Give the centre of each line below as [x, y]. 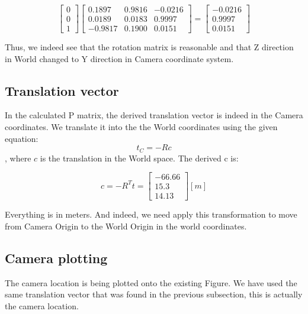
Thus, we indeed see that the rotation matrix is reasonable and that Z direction [149, 47]
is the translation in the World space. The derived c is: [139, 158]
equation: [22, 138]
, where [18, 158]
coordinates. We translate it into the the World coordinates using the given [141, 127]
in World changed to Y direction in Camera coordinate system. [119, 58]
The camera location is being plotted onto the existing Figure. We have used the [151, 282]
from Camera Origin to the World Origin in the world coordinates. [126, 226]
